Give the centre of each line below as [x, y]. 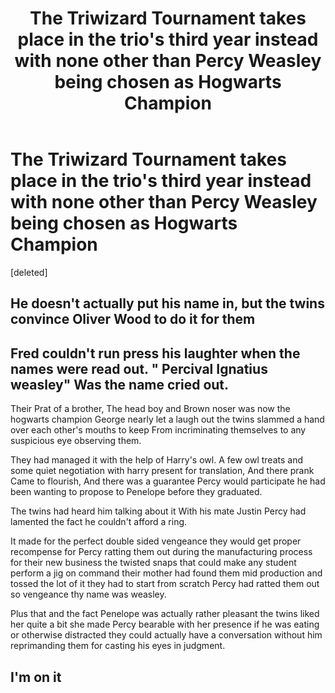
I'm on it [36, 677]
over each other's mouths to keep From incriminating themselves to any [158, 430]
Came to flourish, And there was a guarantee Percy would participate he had [168, 481]
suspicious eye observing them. [76, 441]
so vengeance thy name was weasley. [88, 594]
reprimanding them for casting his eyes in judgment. [118, 646]
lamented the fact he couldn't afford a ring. [99, 522]
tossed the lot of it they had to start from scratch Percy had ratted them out [165, 584]
